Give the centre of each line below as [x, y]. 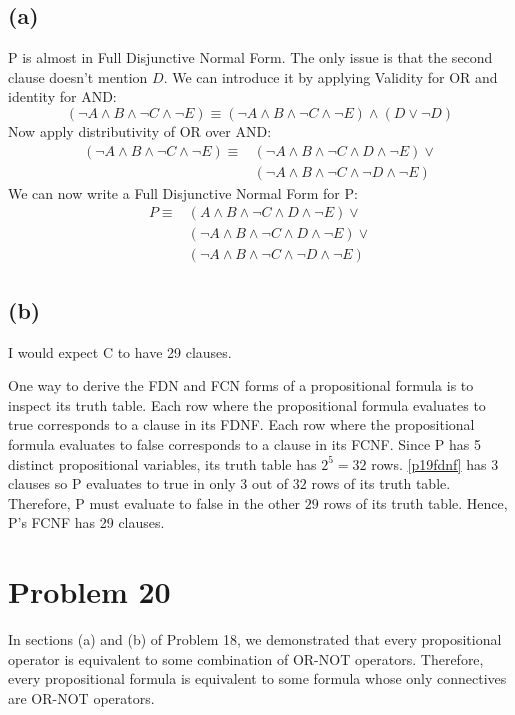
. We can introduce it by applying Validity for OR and [330, 76]
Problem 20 [89, 591]
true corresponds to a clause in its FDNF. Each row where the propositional [241, 424]
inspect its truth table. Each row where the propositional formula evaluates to [247, 404]
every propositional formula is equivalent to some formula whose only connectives [257, 678]
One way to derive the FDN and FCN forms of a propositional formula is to [241, 385]
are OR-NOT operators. [81, 697]
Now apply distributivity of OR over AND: [140, 130]
